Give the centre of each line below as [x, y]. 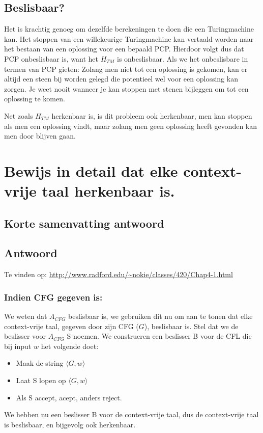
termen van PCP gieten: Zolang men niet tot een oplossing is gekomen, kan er [126, 69]
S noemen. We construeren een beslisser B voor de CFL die [159, 336]
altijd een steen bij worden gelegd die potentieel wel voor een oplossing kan [121, 79]
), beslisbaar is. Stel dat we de [191, 326]
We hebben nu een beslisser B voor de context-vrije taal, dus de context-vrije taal [131, 414]
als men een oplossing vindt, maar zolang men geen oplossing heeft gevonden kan [131, 126]
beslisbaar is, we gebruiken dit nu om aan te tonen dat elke [160, 316]
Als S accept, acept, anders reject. [69, 397]
